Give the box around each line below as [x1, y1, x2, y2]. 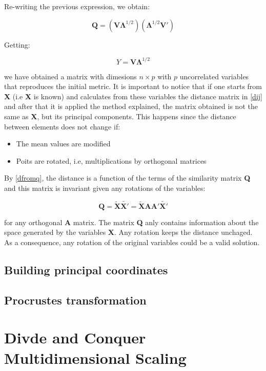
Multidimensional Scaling [4, 347, 187, 368]
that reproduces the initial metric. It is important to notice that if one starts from [4, 81, 262, 92]
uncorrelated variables [179, 71, 249, 81]
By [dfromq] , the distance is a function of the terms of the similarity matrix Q [4, 172, 251, 183]
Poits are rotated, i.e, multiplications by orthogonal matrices [16, 155, 207, 166]
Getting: [4, 39, 30, 50]
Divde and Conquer [4, 327, 146, 348]
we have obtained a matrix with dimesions [4, 71, 137, 81]
